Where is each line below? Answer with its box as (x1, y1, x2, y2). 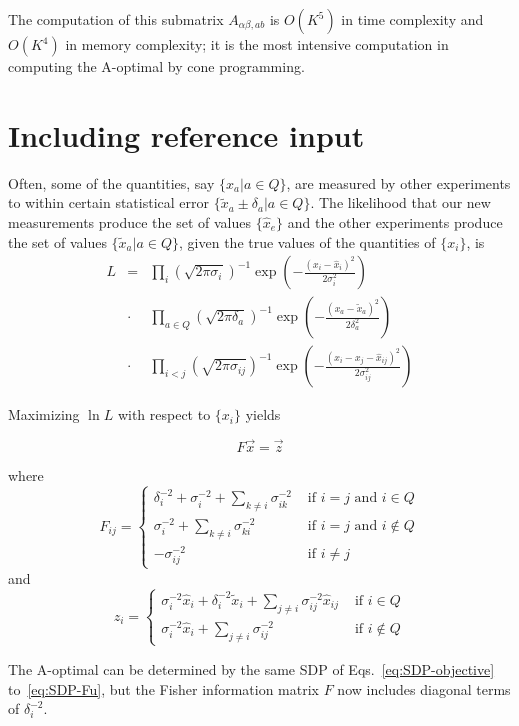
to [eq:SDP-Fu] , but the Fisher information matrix (8, 678, 319, 699)
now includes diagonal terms (337, 678, 511, 699)
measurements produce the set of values (8, 211, 252, 232)
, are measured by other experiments (286, 172, 511, 193)
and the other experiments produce (287, 211, 503, 232)
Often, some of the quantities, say (8, 172, 215, 193)
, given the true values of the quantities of (179, 231, 436, 252)
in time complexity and (341, 9, 484, 29)
